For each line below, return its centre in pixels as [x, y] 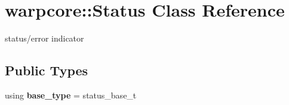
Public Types [47, 70]
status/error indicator [44, 38]
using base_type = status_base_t [71, 95]
